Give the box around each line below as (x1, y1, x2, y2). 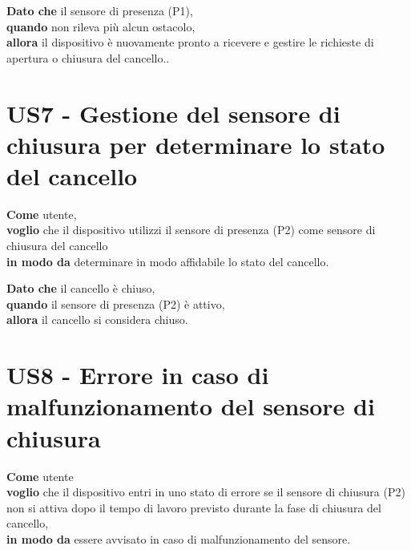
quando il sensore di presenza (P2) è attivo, (6, 295, 225, 312)
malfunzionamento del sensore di (6, 390, 375, 423)
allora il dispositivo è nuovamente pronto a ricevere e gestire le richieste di (6, 34, 374, 51)
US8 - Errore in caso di (6, 358, 269, 391)
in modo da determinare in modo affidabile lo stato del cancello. (6, 253, 329, 269)
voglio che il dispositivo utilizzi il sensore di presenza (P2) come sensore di (6, 221, 376, 238)
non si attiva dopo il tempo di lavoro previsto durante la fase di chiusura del (6, 499, 381, 516)
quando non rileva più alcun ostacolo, (6, 18, 195, 34)
